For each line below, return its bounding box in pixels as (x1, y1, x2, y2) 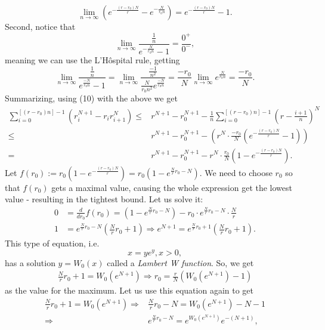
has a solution (5, 256, 55, 269)
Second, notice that (5, 20, 76, 32)
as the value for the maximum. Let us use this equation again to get (5, 284, 254, 297)
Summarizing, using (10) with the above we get (5, 92, 178, 104)
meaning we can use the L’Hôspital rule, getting (5, 54, 180, 66)
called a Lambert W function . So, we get (107, 256, 254, 269)
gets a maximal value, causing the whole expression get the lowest (51, 181, 292, 193)
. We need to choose (199, 166, 273, 178)
